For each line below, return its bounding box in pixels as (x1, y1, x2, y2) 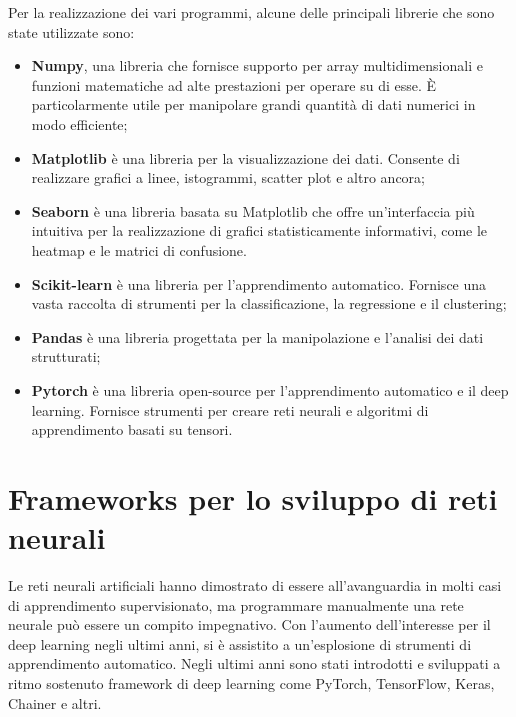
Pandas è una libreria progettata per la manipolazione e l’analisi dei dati (31, 326, 484, 347)
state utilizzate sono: (8, 21, 135, 42)
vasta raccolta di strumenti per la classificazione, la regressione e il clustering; (31, 293, 507, 314)
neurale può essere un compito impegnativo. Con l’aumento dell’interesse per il (8, 614, 491, 635)
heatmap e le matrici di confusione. (31, 239, 247, 260)
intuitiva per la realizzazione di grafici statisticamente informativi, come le (31, 220, 488, 241)
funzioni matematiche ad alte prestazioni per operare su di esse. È (31, 74, 437, 95)
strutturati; (31, 346, 101, 367)
